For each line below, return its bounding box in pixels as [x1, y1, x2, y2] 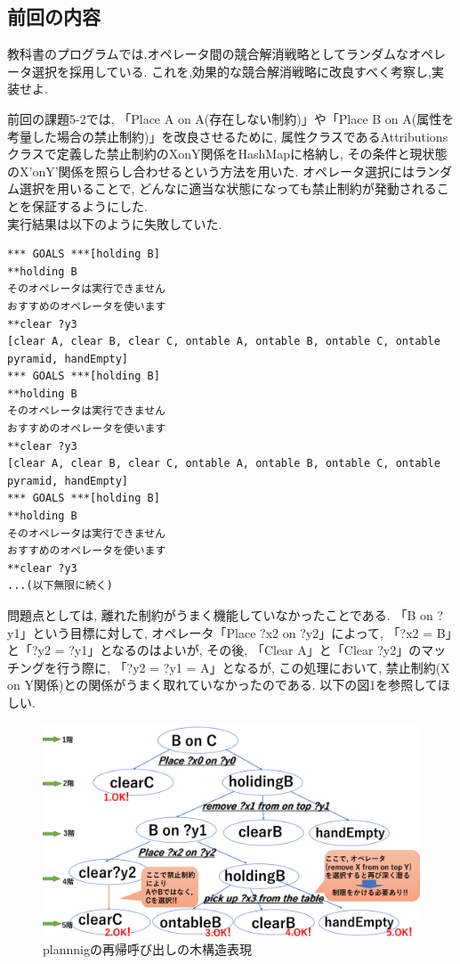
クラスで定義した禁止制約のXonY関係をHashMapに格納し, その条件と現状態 [7, 144, 448, 163]
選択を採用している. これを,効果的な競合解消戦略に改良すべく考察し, [31, 61, 432, 80]
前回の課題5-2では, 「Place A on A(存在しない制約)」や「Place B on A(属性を [7, 109, 455, 127]
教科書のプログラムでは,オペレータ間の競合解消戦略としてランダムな [7, 45, 409, 63]
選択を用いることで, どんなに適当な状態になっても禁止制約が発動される [19, 179, 437, 198]
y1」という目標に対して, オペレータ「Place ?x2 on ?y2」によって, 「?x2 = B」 [7, 623, 452, 641]
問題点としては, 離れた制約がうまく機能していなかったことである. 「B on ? [7, 606, 444, 625]
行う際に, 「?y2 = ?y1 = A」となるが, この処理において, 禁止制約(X [56, 658, 450, 676]
